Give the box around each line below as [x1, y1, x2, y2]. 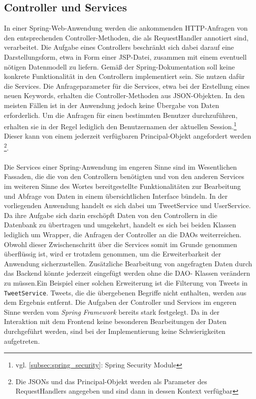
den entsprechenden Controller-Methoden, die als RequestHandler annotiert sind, [4, 32, 249, 42]
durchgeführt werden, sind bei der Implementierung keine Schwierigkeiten [4, 326, 225, 336]
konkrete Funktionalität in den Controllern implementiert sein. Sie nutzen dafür [4, 71, 245, 81]
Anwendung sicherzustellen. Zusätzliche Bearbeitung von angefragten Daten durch [4, 258, 253, 268]
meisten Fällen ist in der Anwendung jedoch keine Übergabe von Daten [4, 100, 220, 110]
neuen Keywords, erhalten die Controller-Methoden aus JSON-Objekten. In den [4, 90, 245, 101]
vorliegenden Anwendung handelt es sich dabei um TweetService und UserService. [4, 200, 251, 211]
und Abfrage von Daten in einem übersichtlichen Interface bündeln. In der [4, 190, 228, 201]
